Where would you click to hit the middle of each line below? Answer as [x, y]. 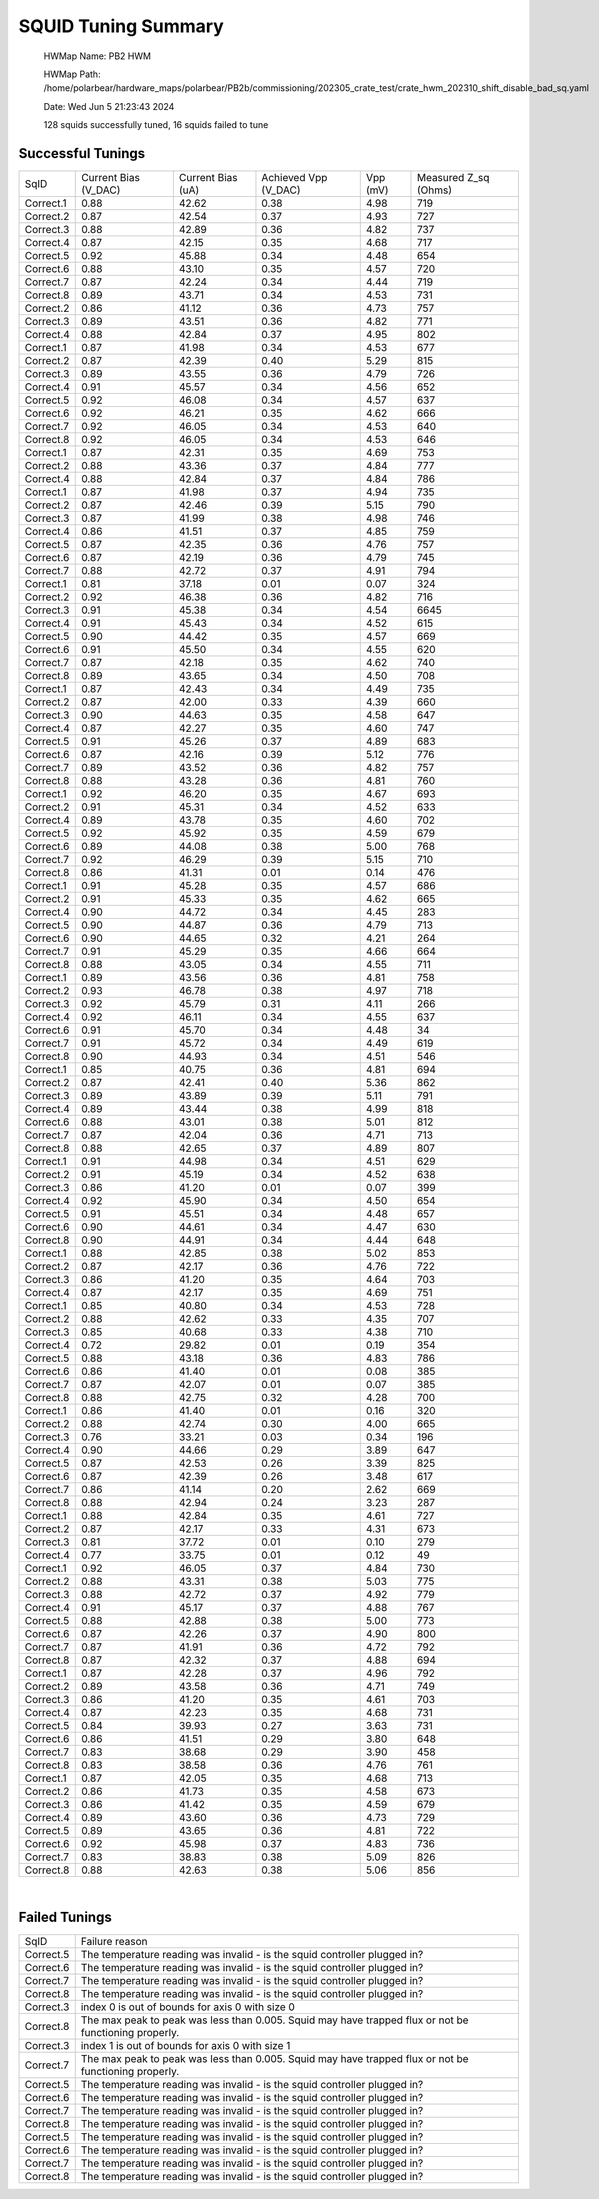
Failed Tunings [65, 1916]
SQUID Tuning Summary [121, 26]
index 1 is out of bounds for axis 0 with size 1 [185, 2045]
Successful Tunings [82, 153]
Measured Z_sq [453, 178]
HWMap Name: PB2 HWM [97, 56]
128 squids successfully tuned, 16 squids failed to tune [156, 125]
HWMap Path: [72, 74]
